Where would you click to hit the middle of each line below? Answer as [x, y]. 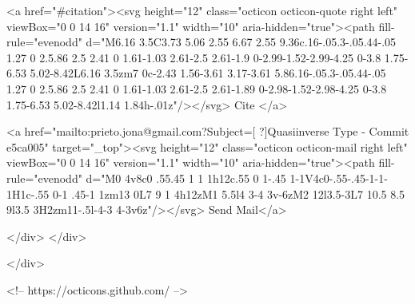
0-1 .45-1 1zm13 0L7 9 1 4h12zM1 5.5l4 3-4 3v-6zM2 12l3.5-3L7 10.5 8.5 [229, 193]
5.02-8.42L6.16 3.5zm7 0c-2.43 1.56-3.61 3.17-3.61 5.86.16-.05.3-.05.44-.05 [208, 73]
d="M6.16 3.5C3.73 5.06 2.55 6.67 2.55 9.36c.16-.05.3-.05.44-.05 [241, 42]
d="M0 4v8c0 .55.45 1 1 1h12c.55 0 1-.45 [186, 178]
